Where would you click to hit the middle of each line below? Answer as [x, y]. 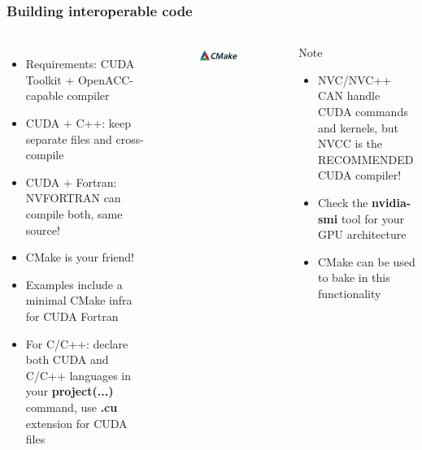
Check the [343, 202]
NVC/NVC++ [355, 79]
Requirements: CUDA [80, 64]
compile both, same [74, 213]
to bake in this [354, 277]
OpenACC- [106, 79]
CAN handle [349, 95]
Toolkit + [50, 79]
